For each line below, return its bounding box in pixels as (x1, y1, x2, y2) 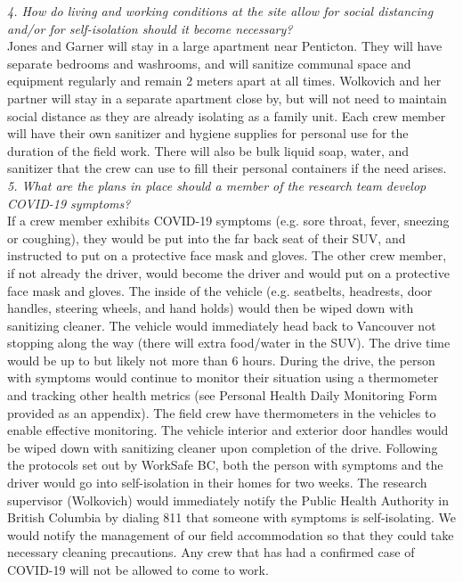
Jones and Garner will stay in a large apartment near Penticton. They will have (7, 37, 443, 55)
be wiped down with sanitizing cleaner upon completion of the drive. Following (7, 438, 438, 456)
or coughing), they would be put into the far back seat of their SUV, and (7, 228, 406, 247)
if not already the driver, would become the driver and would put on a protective (7, 263, 450, 282)
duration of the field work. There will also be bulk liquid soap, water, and (7, 141, 410, 160)
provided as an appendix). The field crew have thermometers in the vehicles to (7, 403, 436, 422)
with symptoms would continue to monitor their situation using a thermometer (7, 368, 439, 387)
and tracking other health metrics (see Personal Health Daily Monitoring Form (7, 386, 437, 405)
